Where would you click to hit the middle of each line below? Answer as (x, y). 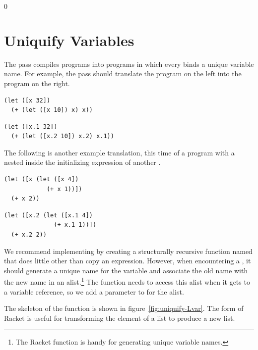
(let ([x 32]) (27, 100)
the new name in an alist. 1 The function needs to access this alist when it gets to (127, 281)
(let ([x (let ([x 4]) (41, 179)
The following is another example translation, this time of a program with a (119, 152)
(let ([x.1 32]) (31, 126)
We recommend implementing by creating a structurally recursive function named (128, 251)
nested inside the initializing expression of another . (82, 162)
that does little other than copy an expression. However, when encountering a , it (128, 261)
